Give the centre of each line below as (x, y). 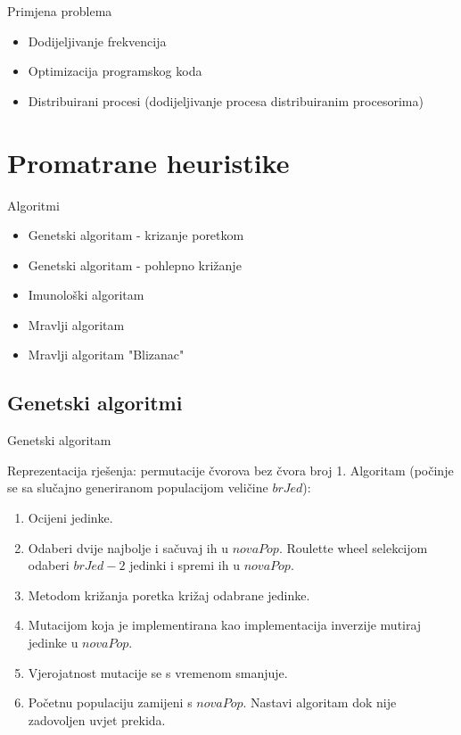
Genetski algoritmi (95, 403)
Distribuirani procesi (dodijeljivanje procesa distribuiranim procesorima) (226, 100)
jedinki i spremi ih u (185, 565)
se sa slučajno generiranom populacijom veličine (138, 487)
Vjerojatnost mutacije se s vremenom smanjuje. (158, 672)
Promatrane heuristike (148, 162)
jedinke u (53, 643)
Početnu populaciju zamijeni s (110, 702)
